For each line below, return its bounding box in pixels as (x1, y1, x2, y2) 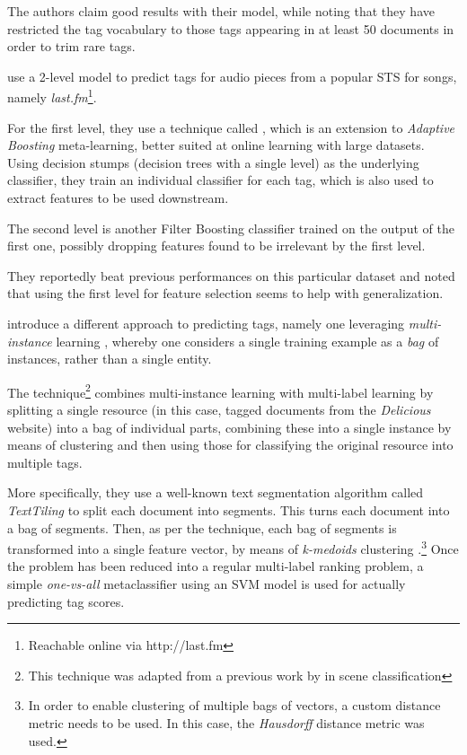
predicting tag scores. (7, 592, 125, 610)
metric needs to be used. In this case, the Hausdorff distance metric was (28, 713, 425, 732)
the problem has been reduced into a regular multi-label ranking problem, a (7, 557, 424, 575)
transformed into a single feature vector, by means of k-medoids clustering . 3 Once (7, 537, 459, 557)
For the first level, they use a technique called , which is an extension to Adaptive (7, 118, 455, 136)
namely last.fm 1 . (7, 85, 97, 107)
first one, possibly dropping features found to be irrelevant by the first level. (7, 236, 426, 255)
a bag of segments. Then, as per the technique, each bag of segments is (7, 518, 397, 537)
